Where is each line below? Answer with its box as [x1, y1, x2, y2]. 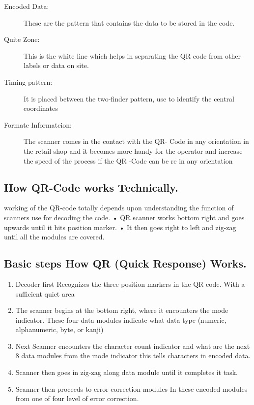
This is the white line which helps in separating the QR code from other [24, 50, 241, 61]
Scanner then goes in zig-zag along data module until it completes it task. [15, 367, 238, 377]
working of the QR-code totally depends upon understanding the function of [4, 202, 234, 213]
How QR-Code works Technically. [4, 179, 178, 195]
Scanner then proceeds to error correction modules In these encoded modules [15, 383, 248, 394]
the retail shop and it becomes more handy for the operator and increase [24, 145, 243, 156]
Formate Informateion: [4, 119, 72, 130]
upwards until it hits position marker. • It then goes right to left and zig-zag [4, 222, 236, 232]
